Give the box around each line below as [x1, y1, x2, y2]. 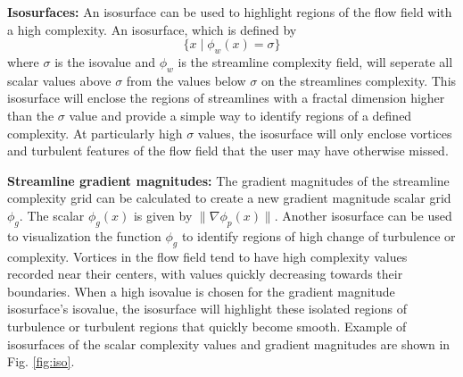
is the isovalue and [54, 52, 156, 71]
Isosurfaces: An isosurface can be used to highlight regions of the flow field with [7, 3, 452, 21]
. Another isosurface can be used [274, 205, 452, 224]
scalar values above [7, 71, 112, 89]
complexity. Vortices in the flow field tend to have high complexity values [7, 247, 408, 265]
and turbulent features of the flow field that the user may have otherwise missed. [7, 141, 449, 160]
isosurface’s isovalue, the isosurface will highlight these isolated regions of [7, 299, 408, 318]
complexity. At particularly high [7, 123, 183, 142]
